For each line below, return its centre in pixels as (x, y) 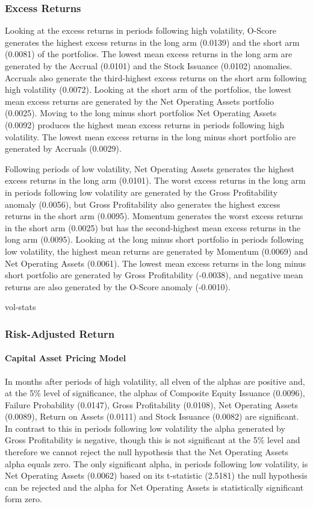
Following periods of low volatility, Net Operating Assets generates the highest (150, 168)
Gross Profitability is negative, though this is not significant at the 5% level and (153, 440)
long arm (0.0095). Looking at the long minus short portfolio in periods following (154, 239)
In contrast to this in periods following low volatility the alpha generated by (145, 428)
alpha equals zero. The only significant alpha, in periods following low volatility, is (156, 463)
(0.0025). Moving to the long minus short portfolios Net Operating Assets (141, 113)
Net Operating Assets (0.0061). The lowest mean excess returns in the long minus (156, 263)
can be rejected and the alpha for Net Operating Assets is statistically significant (154, 487)
